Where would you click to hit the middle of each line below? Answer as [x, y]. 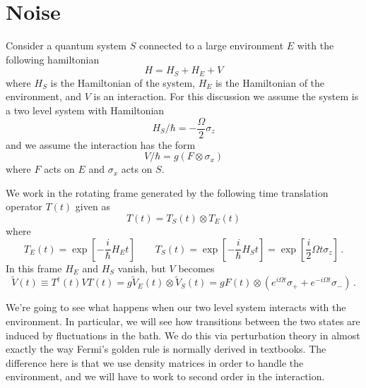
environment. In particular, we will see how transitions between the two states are [183, 321]
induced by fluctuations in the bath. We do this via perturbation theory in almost [183, 335]
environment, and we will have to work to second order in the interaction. [165, 376]
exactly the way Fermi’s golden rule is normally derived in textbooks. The [166, 349]
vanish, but [142, 268]
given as [93, 206]
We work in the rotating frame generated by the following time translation [167, 192]
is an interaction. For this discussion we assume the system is [226, 96]
